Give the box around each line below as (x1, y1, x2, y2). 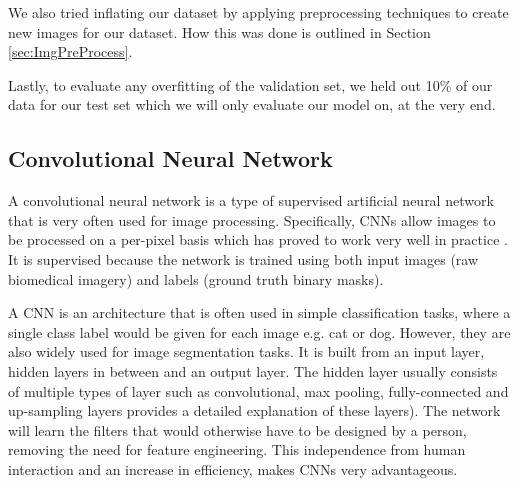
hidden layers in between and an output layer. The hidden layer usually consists (8, 360, 498, 381)
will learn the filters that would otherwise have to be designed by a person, (8, 419, 467, 440)
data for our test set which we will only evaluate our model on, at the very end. (8, 94, 496, 115)
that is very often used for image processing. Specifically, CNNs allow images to (8, 209, 496, 230)
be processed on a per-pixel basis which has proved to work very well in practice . (8, 229, 508, 250)
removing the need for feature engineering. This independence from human (8, 439, 466, 460)
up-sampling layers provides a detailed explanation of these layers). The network (8, 400, 501, 421)
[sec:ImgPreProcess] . (8, 41, 133, 62)
